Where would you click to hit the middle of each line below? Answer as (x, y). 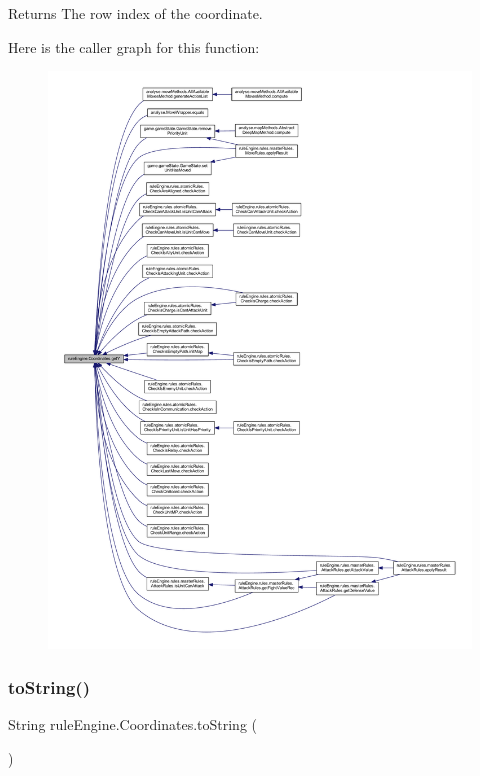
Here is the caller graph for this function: (134, 46)
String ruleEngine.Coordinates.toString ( (133, 724)
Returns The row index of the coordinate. (135, 13)
